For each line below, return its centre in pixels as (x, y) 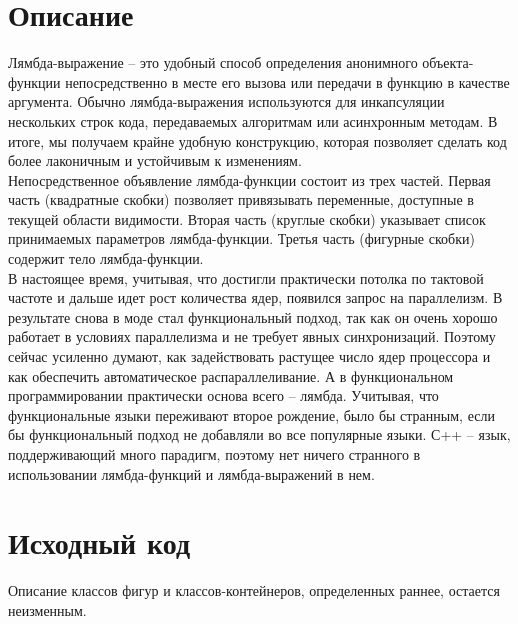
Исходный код (99, 542)
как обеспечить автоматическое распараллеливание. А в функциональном (231, 375)
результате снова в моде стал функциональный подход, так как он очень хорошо (253, 316)
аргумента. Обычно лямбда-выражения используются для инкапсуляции (226, 101)
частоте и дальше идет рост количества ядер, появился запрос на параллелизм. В (255, 297)
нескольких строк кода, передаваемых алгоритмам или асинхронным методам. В (253, 120)
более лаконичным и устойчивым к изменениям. (155, 160)
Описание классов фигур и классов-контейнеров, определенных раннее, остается (254, 590)
